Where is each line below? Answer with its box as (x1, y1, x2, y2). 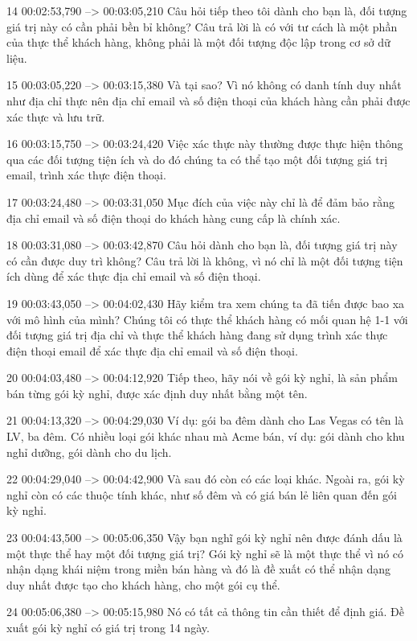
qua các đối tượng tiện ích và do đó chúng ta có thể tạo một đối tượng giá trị (6, 150, 388, 167)
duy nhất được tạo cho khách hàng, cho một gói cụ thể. (6, 576, 280, 593)
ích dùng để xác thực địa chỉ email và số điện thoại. (6, 268, 261, 285)
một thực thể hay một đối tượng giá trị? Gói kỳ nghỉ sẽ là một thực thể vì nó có (6, 544, 404, 561)
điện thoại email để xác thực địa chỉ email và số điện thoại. (6, 342, 298, 359)
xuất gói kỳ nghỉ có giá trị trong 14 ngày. (6, 619, 210, 635)
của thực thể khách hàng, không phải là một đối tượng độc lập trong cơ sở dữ (6, 34, 390, 51)
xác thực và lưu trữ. (6, 108, 105, 125)
